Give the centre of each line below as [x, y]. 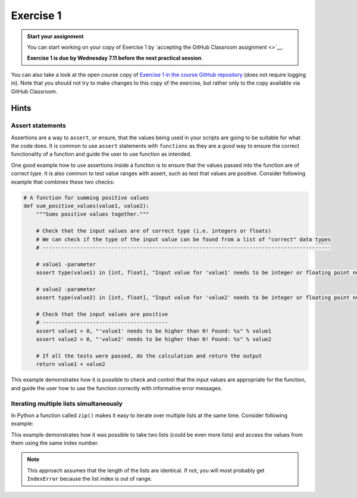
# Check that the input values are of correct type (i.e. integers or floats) [154, 231]
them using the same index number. [55, 443]
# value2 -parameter [66, 289]
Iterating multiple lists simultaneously [67, 403]
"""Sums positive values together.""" [93, 214]
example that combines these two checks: [63, 182]
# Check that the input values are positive [102, 315]
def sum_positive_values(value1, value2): [86, 206]
